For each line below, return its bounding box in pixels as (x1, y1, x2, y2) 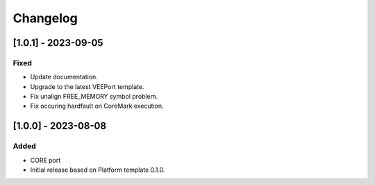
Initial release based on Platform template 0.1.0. (30, 166, 165, 174)
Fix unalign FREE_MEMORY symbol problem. (30, 92, 158, 101)
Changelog (12, 10, 78, 26)
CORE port (30, 156, 61, 164)
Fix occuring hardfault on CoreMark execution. (30, 102, 164, 111)
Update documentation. (30, 73, 99, 81)
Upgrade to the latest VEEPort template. (30, 82, 144, 90)
